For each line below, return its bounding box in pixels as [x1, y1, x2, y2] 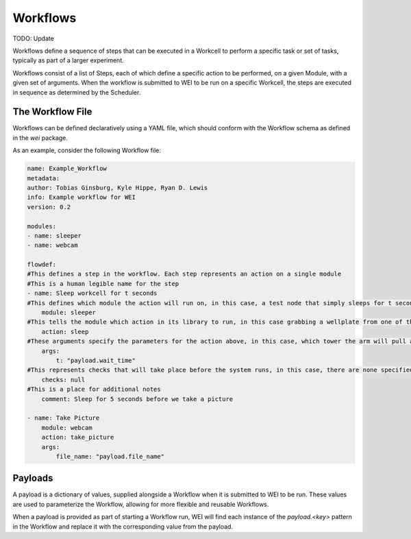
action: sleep [41, 328, 89, 335]
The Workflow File [12, 106, 92, 118]
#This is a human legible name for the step [27, 280, 179, 287]
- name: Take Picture [27, 414, 100, 422]
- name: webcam [27, 241, 78, 250]
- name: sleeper [27, 232, 82, 239]
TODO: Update [12, 34, 55, 43]
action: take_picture [41, 433, 114, 442]
